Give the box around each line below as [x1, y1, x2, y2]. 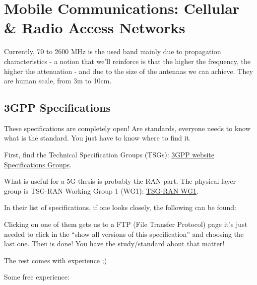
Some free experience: [4, 272, 69, 282]
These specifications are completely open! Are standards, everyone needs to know [4, 123, 251, 133]
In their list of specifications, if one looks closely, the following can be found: [4, 202, 236, 213]
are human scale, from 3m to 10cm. [4, 75, 112, 86]
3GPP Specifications [4, 100, 111, 115]
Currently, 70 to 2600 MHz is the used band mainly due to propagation [4, 46, 221, 57]
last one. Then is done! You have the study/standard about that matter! [4, 238, 225, 249]
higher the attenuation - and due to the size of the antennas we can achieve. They [4, 66, 253, 76]
